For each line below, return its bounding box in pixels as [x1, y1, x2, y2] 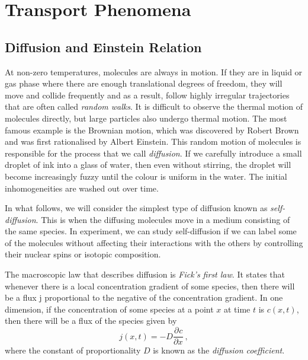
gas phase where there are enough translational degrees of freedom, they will [5, 77, 283, 90]
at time [224, 302, 251, 315]
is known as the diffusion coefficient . [153, 344, 285, 356]
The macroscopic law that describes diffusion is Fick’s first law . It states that [5, 268, 285, 281]
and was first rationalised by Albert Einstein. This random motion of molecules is [5, 135, 301, 148]
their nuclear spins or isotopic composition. [5, 248, 161, 260]
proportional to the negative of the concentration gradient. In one [44, 291, 283, 304]
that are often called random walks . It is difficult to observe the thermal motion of [5, 100, 303, 113]
